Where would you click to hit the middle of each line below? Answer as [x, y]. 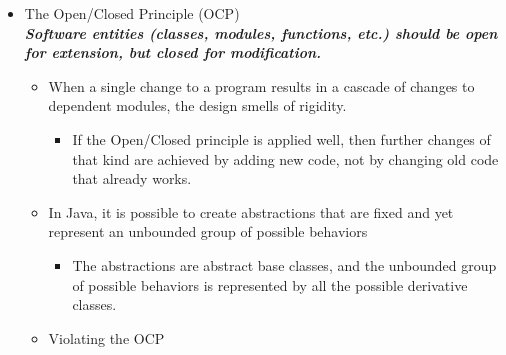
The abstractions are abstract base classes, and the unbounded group [284, 264]
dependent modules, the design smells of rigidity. [197, 105]
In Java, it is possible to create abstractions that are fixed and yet [251, 211]
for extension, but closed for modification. [173, 52]
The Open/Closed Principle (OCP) [132, 13]
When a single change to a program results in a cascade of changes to [261, 85]
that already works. [132, 178]
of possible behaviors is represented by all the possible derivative [270, 284]
